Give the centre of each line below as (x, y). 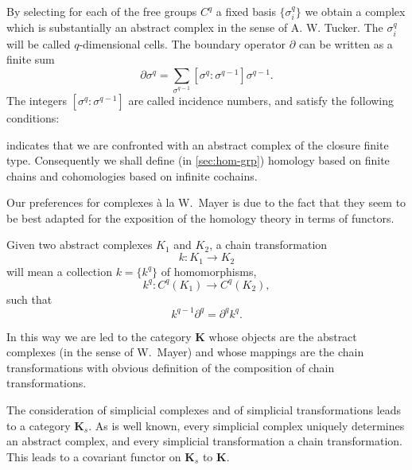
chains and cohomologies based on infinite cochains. (132, 175)
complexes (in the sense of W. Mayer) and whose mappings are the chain (185, 352)
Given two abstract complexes (80, 245)
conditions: (33, 117)
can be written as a (346, 43)
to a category (39, 425)
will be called (39, 43)
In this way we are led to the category (99, 336)
